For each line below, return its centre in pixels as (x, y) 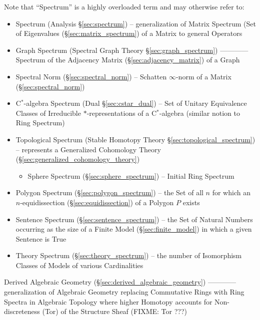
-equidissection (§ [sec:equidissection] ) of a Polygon (97, 202)
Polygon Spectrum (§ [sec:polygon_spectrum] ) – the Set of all (109, 192)
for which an (231, 192)
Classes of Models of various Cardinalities (79, 265)
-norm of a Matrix (203, 76)
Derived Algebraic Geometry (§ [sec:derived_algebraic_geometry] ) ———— (120, 282)
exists (191, 202)
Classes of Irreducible (48, 113)
